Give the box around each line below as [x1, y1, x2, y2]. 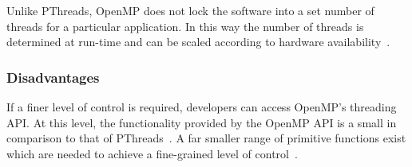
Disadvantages [6, 67, 100, 87]
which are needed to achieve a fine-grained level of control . [6, 145, 298, 161]
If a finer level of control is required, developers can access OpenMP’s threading [6, 99, 397, 115]
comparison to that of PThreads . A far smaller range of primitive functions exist [6, 130, 406, 146]
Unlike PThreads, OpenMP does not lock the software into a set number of [6, 2, 374, 18]
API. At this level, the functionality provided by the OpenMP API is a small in [6, 114, 397, 130]
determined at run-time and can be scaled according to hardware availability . [6, 33, 390, 50]
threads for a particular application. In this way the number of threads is [6, 17, 364, 34]
